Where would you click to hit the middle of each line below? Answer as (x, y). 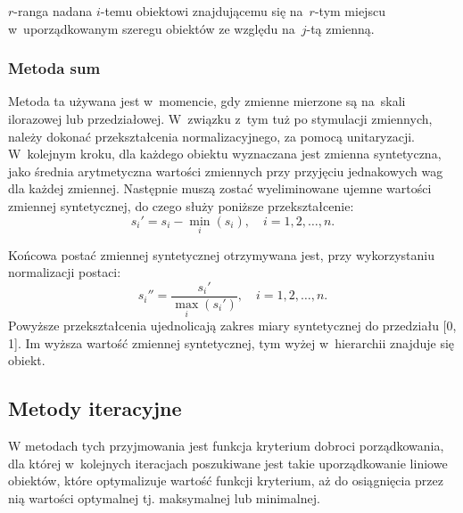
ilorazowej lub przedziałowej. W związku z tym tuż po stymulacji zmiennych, (220, 118)
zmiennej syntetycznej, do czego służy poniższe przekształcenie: (181, 205)
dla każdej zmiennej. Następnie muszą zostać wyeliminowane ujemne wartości (220, 188)
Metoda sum (54, 68)
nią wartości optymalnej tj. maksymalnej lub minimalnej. (164, 498)
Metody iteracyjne (95, 408)
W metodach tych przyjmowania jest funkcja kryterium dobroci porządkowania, (226, 446)
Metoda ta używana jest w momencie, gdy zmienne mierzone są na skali (207, 101)
